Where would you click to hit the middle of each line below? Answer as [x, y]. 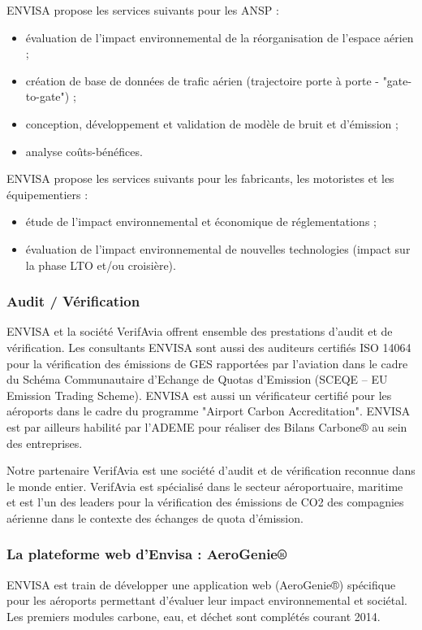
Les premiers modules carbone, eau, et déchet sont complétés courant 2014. [194, 616]
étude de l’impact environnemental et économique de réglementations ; [201, 222]
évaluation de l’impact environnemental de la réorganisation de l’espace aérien [220, 37]
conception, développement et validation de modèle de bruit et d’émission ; [212, 123]
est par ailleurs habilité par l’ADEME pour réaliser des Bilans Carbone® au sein [207, 426]
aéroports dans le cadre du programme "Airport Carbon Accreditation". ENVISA [209, 411]
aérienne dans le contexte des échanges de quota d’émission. [155, 517]
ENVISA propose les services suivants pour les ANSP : [143, 10]
